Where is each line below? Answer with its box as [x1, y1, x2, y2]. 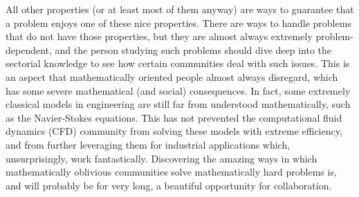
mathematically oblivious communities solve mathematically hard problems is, [6, 165, 337, 179]
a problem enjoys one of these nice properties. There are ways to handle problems [6, 15, 351, 30]
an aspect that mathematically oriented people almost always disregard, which [6, 69, 338, 84]
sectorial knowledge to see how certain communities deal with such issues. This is [6, 56, 350, 71]
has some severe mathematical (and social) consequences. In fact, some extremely [6, 83, 351, 97]
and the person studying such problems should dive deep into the [55, 42, 332, 57]
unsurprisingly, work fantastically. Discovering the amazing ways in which [6, 151, 317, 165]
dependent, [6, 42, 52, 57]
